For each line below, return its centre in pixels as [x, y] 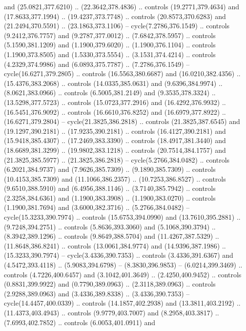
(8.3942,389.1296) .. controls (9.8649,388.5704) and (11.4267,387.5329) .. [112, 236]
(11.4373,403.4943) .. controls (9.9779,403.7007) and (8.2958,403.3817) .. [112, 312]
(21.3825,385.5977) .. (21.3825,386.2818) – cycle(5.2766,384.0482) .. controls [117, 159]
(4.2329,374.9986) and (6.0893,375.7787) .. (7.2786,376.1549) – [97, 64]
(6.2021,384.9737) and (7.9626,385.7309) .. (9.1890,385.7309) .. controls [110, 169]
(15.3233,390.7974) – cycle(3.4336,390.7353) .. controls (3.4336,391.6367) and [119, 255]
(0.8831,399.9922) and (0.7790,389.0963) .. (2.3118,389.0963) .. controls [110, 284]
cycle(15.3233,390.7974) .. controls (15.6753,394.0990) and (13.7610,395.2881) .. [122, 217]
